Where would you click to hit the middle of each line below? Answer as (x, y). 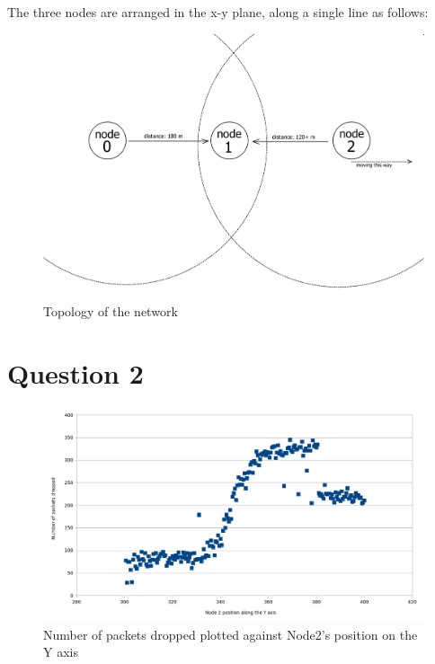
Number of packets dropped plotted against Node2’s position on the (231, 634)
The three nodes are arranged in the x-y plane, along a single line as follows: (218, 12)
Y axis (61, 652)
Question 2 (75, 373)
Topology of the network (111, 311)
